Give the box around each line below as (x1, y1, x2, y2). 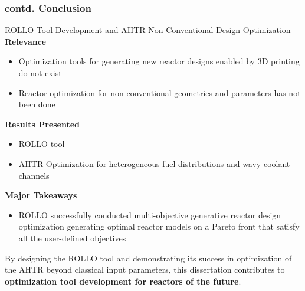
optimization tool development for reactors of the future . (5, 274, 241, 287)
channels (18, 169, 50, 181)
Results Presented (5, 117, 80, 130)
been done (18, 98, 55, 110)
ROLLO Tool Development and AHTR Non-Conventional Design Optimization (5, 24, 291, 36)
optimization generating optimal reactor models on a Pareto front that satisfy (18, 220, 300, 233)
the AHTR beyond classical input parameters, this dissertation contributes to (5, 263, 285, 276)
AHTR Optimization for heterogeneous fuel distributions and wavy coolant (18, 157, 290, 169)
